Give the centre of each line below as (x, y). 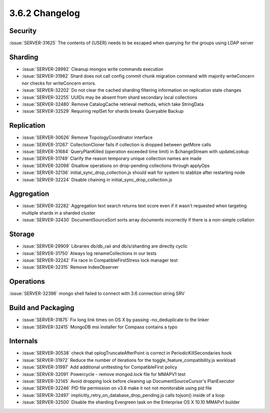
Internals (23, 341)
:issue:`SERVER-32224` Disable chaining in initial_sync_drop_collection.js (97, 179)
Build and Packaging (42, 308)
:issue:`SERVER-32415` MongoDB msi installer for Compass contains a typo (99, 327)
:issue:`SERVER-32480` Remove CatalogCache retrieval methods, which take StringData (113, 104)
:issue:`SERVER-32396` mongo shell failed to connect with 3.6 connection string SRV (97, 294)
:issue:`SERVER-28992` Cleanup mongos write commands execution (92, 69)
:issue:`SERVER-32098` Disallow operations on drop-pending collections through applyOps (116, 165)
